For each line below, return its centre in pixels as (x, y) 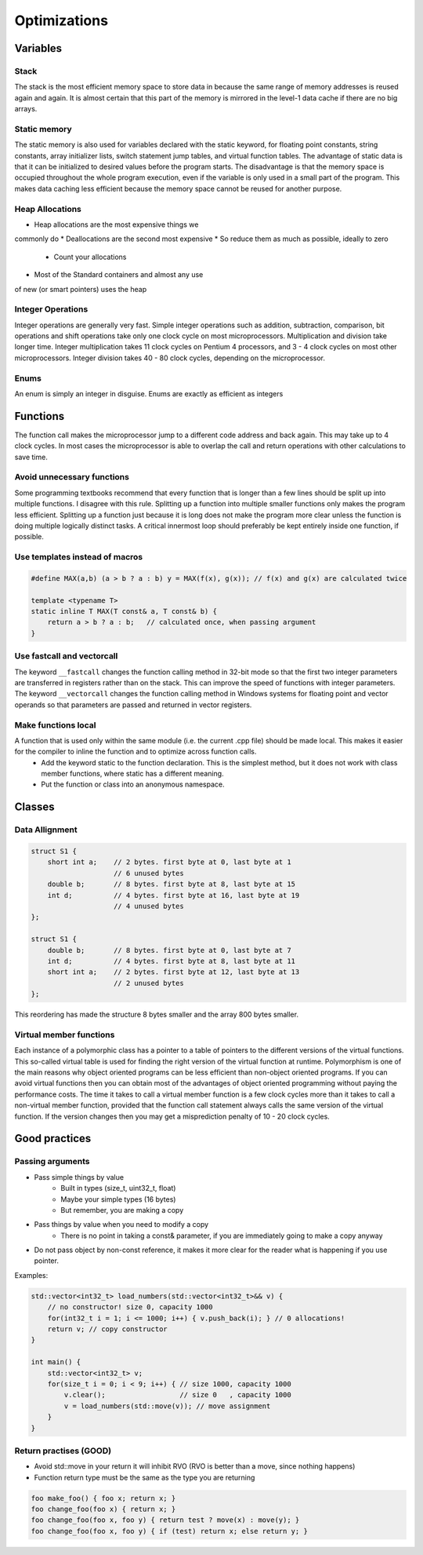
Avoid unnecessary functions (72, 477)
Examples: (31, 1275)
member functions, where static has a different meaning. (132, 774)
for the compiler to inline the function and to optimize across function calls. (136, 752)
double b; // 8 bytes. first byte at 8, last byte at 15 (172, 884)
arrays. (26, 109)
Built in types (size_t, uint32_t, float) (118, 1188)
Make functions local (55, 725)
